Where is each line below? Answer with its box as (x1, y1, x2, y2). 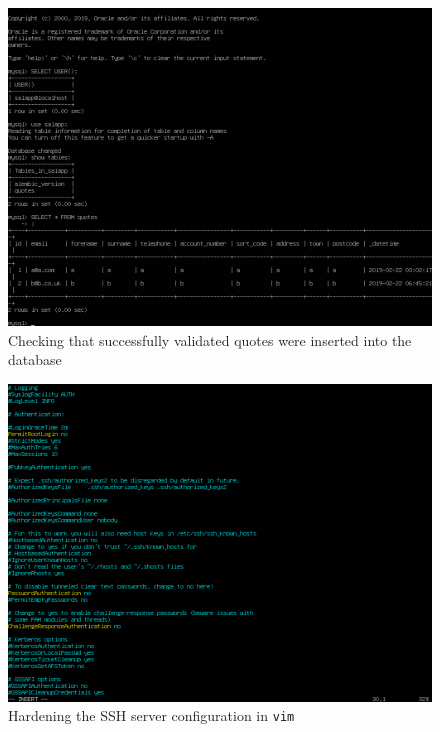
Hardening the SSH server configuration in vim (8, 705, 295, 726)
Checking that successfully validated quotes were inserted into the (8, 329, 412, 350)
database (8, 349, 62, 370)
